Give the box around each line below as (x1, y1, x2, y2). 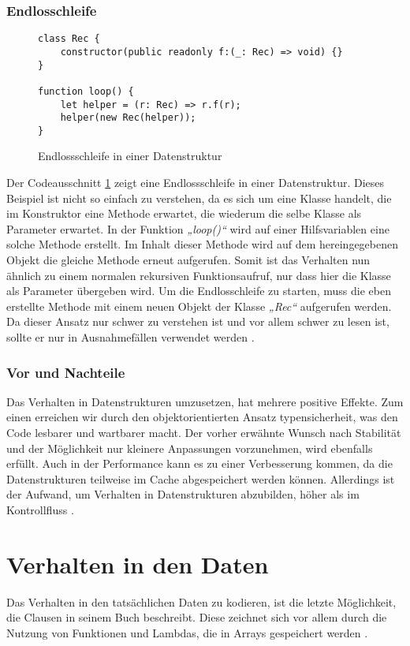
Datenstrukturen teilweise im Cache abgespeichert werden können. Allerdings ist (6, 470, 395, 487)
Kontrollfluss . (6, 501, 74, 517)
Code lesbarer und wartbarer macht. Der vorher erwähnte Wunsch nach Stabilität (6, 424, 401, 440)
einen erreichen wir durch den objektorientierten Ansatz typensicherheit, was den (6, 409, 398, 425)
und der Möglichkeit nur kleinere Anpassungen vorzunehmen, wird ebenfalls (6, 439, 373, 456)
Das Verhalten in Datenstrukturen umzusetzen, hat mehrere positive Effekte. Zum (6, 393, 404, 409)
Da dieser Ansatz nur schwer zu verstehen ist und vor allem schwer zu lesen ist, (6, 313, 389, 330)
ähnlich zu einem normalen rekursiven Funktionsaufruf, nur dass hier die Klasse (6, 267, 391, 283)
